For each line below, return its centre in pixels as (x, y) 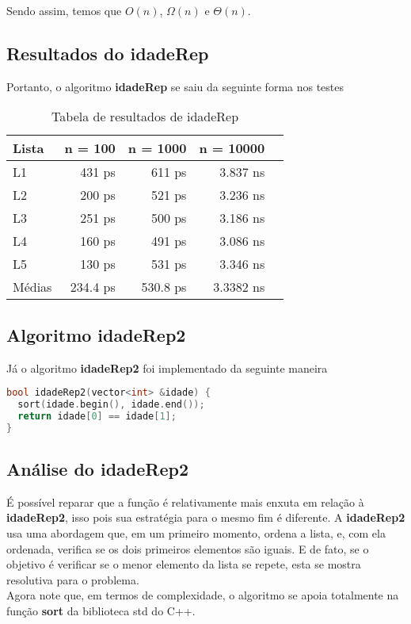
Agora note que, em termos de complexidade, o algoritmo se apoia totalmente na (203, 595)
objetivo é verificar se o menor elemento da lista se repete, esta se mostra (184, 564)
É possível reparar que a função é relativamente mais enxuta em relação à (185, 501)
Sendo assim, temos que (64, 10)
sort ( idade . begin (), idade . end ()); (111, 405)
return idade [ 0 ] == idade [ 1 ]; (97, 416)
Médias (32, 287)
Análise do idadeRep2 (98, 469)
